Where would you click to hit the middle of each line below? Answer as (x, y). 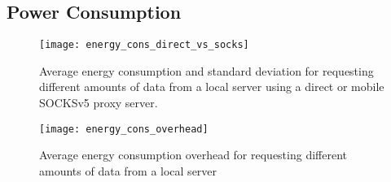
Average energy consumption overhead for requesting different (193, 155)
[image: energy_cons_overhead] (124, 129)
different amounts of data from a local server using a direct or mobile (212, 87)
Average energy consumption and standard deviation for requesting (206, 70)
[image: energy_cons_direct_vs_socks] (144, 45)
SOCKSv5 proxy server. (99, 103)
